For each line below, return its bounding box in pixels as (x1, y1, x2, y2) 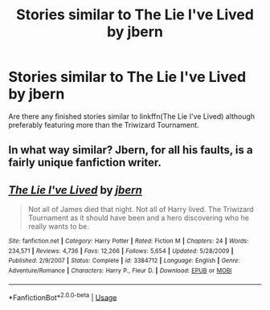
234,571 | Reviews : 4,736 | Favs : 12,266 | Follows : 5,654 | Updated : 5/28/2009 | (8, 247, 234, 255)
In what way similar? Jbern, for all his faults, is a (8, 143, 253, 157)
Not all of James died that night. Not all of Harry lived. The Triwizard (27, 205, 255, 214)
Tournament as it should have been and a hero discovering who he (27, 213, 249, 222)
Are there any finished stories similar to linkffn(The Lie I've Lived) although (8, 111, 256, 121)
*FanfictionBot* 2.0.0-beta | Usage (8, 291, 117, 302)
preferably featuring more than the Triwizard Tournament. (8, 120, 199, 129)
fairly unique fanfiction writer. (8, 156, 162, 169)
